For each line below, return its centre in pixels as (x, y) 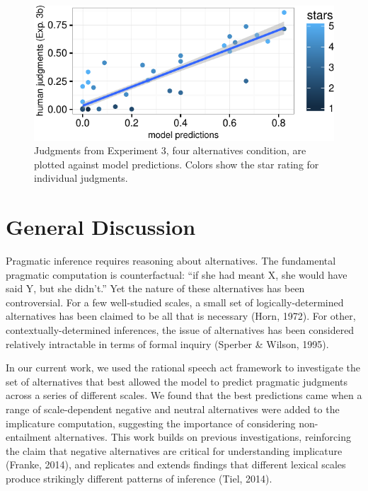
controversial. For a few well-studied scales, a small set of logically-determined (175, 302)
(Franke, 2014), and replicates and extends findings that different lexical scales (176, 464)
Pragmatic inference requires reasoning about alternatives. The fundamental (171, 261)
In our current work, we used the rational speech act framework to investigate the (183, 368)
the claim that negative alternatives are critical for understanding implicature (174, 450)
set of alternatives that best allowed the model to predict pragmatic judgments (177, 381)
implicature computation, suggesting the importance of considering (151, 423)
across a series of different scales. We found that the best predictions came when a (184, 395)
